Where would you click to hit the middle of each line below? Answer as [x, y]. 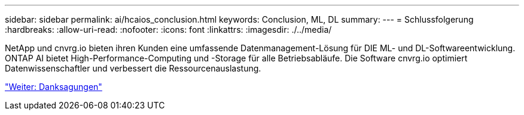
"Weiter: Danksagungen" [54, 87]
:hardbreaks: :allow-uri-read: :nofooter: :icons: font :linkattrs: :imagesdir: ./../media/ [168, 29]
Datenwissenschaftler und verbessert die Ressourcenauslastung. [133, 68]
